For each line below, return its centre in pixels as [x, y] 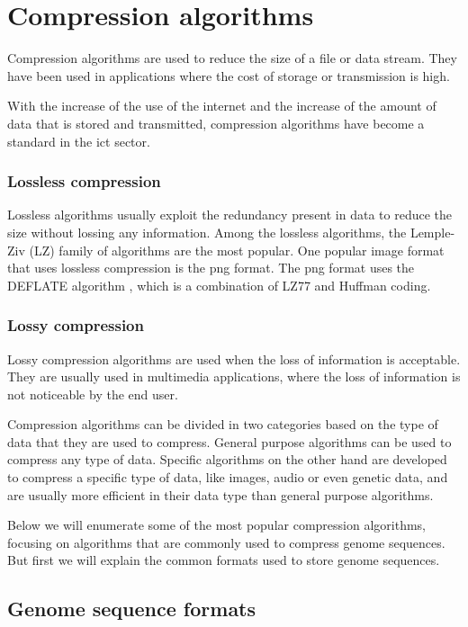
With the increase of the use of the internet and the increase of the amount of [222, 106]
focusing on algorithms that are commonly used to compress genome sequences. [226, 542]
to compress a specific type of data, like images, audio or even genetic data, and [228, 477]
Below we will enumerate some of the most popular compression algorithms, [217, 525]
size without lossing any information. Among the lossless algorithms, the [207, 232]
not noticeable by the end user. [93, 394]
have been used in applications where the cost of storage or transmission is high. [229, 75]
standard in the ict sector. [79, 141]
